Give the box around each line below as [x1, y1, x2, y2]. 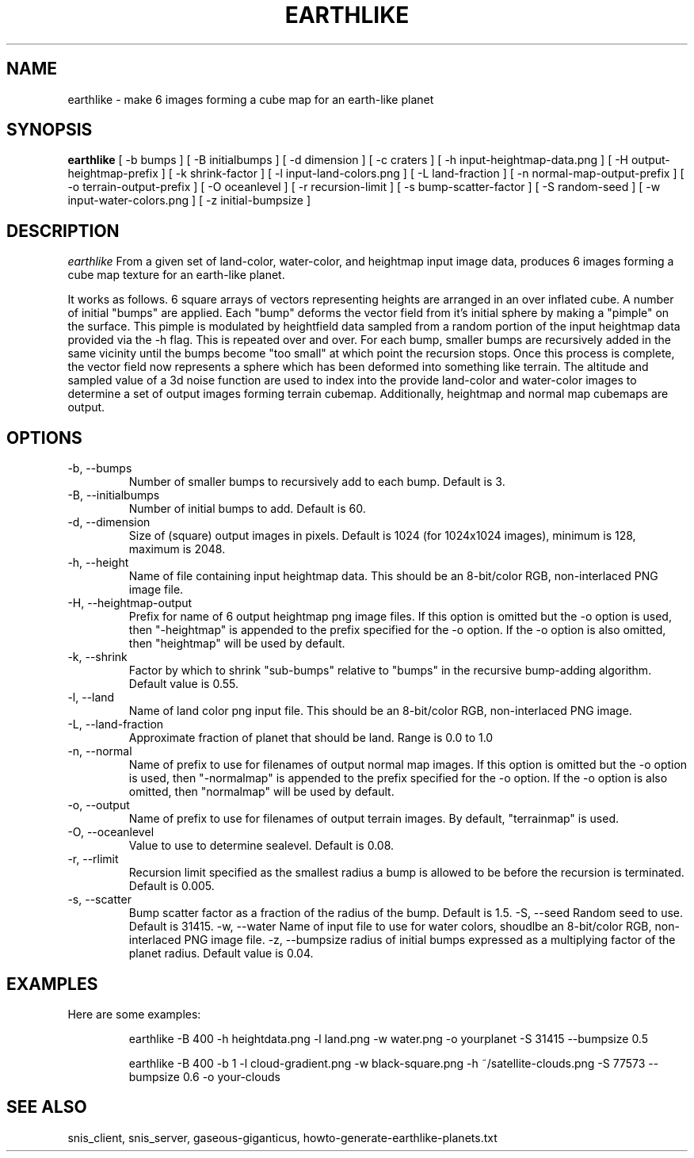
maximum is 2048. [128, 542, 226, 556]
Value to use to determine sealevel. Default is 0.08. [128, 839, 395, 853]
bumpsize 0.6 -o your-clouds [128, 1069, 280, 1083]
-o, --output [67, 798, 130, 812]
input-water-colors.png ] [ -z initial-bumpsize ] [67, 193, 311, 208]
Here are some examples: [67, 1007, 201, 1021]
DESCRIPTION [6, 220, 120, 241]
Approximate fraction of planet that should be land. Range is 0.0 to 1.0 [128, 731, 494, 745]
